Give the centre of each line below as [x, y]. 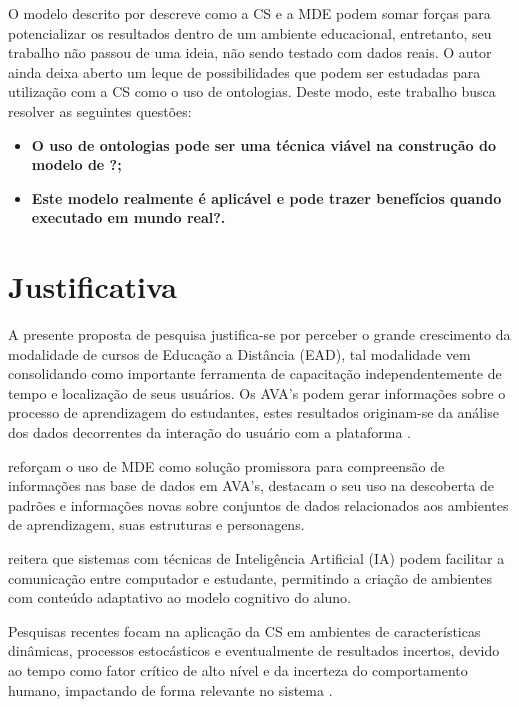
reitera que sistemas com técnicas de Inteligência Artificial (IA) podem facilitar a [256, 558]
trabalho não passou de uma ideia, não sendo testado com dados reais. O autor [250, 52]
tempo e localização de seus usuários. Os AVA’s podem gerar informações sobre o [257, 392]
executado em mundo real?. [128, 217]
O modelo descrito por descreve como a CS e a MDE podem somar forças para [249, 13]
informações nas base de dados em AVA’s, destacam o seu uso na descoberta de [251, 485]
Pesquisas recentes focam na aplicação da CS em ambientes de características [244, 630]
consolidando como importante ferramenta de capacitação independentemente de [255, 373]
